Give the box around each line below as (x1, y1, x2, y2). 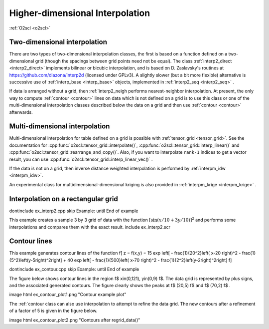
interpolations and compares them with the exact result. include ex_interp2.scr (9, 224, 170, 230)
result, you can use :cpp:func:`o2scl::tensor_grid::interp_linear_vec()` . (9, 156, 153, 162)
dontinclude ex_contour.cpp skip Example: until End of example (9, 266, 139, 272)
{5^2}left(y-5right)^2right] (9, 257, 62, 263)
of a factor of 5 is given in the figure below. (9, 308, 98, 314)
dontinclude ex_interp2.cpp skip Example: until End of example (9, 208, 138, 214)
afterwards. (9, 109, 33, 115)
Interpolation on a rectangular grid (9, 195, 118, 203)
